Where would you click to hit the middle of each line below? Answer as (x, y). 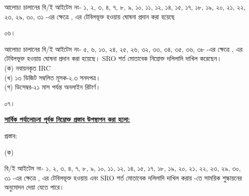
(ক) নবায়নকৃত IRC (28, 68)
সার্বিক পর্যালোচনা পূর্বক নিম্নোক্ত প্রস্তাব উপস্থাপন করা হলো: (67, 119)
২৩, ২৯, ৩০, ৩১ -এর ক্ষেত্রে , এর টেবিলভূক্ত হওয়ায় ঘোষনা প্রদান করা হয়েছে (90, 16)
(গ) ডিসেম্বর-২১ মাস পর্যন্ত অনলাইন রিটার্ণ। (53, 87)
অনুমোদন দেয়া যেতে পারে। (34, 187)
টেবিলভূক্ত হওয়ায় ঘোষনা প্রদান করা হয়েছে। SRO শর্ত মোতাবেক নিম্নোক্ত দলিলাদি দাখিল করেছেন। (113, 58)
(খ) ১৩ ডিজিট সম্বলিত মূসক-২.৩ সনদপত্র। (53, 77)
